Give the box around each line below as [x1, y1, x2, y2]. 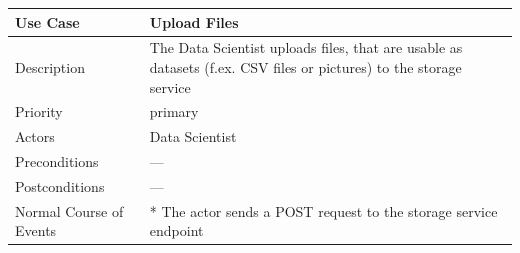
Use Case [15, 11, 80, 32]
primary [149, 101, 199, 122]
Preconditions [15, 151, 99, 172]
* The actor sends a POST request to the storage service [149, 200, 498, 221]
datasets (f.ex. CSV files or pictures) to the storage [149, 56, 462, 77]
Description [15, 56, 85, 77]
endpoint [149, 220, 204, 241]
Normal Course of [15, 200, 124, 221]
